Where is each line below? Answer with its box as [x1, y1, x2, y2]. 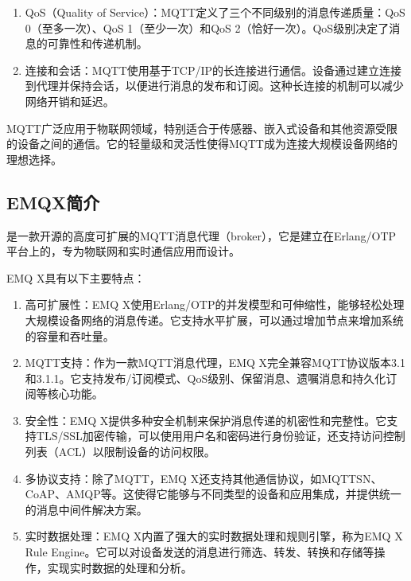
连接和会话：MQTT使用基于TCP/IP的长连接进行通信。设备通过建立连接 [25, 61, 402, 78]
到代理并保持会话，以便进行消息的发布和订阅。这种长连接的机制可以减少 [25, 77, 404, 94]
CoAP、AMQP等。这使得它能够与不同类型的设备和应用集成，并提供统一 [25, 485, 401, 502]
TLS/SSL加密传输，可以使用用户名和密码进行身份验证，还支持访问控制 [36, 427, 405, 444]
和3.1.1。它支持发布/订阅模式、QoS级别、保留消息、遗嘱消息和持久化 [25, 369, 386, 386]
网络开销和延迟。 [25, 92, 114, 109]
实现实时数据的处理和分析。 [47, 559, 192, 575]
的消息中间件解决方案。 [25, 501, 148, 517]
